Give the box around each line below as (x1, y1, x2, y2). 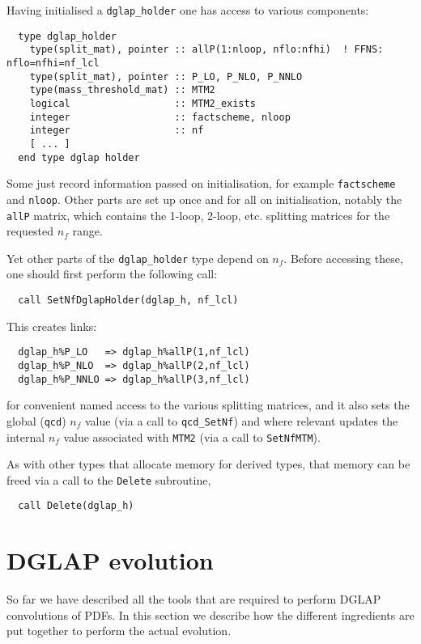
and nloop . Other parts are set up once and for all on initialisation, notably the (6, 190, 402, 207)
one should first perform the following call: (6, 265, 218, 282)
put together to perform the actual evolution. (6, 622, 232, 639)
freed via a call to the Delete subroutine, (6, 471, 211, 488)
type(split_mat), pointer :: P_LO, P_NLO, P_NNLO (29, 70, 303, 83)
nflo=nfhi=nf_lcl (6, 57, 100, 69)
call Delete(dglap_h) (18, 500, 134, 512)
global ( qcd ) (6, 412, 66, 429)
